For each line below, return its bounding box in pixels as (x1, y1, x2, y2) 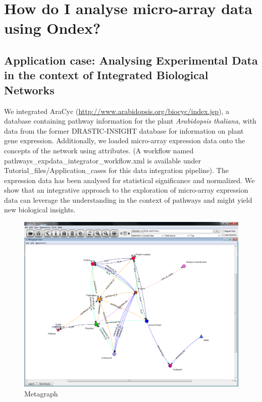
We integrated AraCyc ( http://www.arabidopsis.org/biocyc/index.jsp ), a (4, 105, 230, 116)
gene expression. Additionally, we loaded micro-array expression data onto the (4, 135, 245, 146)
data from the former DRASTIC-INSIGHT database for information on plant (4, 125, 244, 136)
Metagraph (24, 388, 58, 398)
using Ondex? (4, 18, 101, 38)
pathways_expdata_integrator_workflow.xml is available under (4, 155, 201, 165)
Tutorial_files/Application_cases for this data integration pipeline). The (4, 165, 229, 176)
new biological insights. (4, 204, 76, 215)
